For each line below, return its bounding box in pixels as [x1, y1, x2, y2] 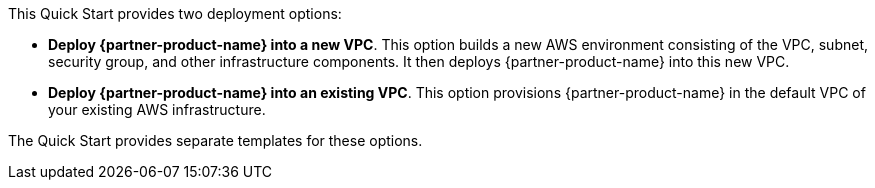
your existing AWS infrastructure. [48, 101, 266, 118]
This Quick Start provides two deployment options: [8, 5, 342, 22]
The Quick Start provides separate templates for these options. [8, 132, 423, 149]
